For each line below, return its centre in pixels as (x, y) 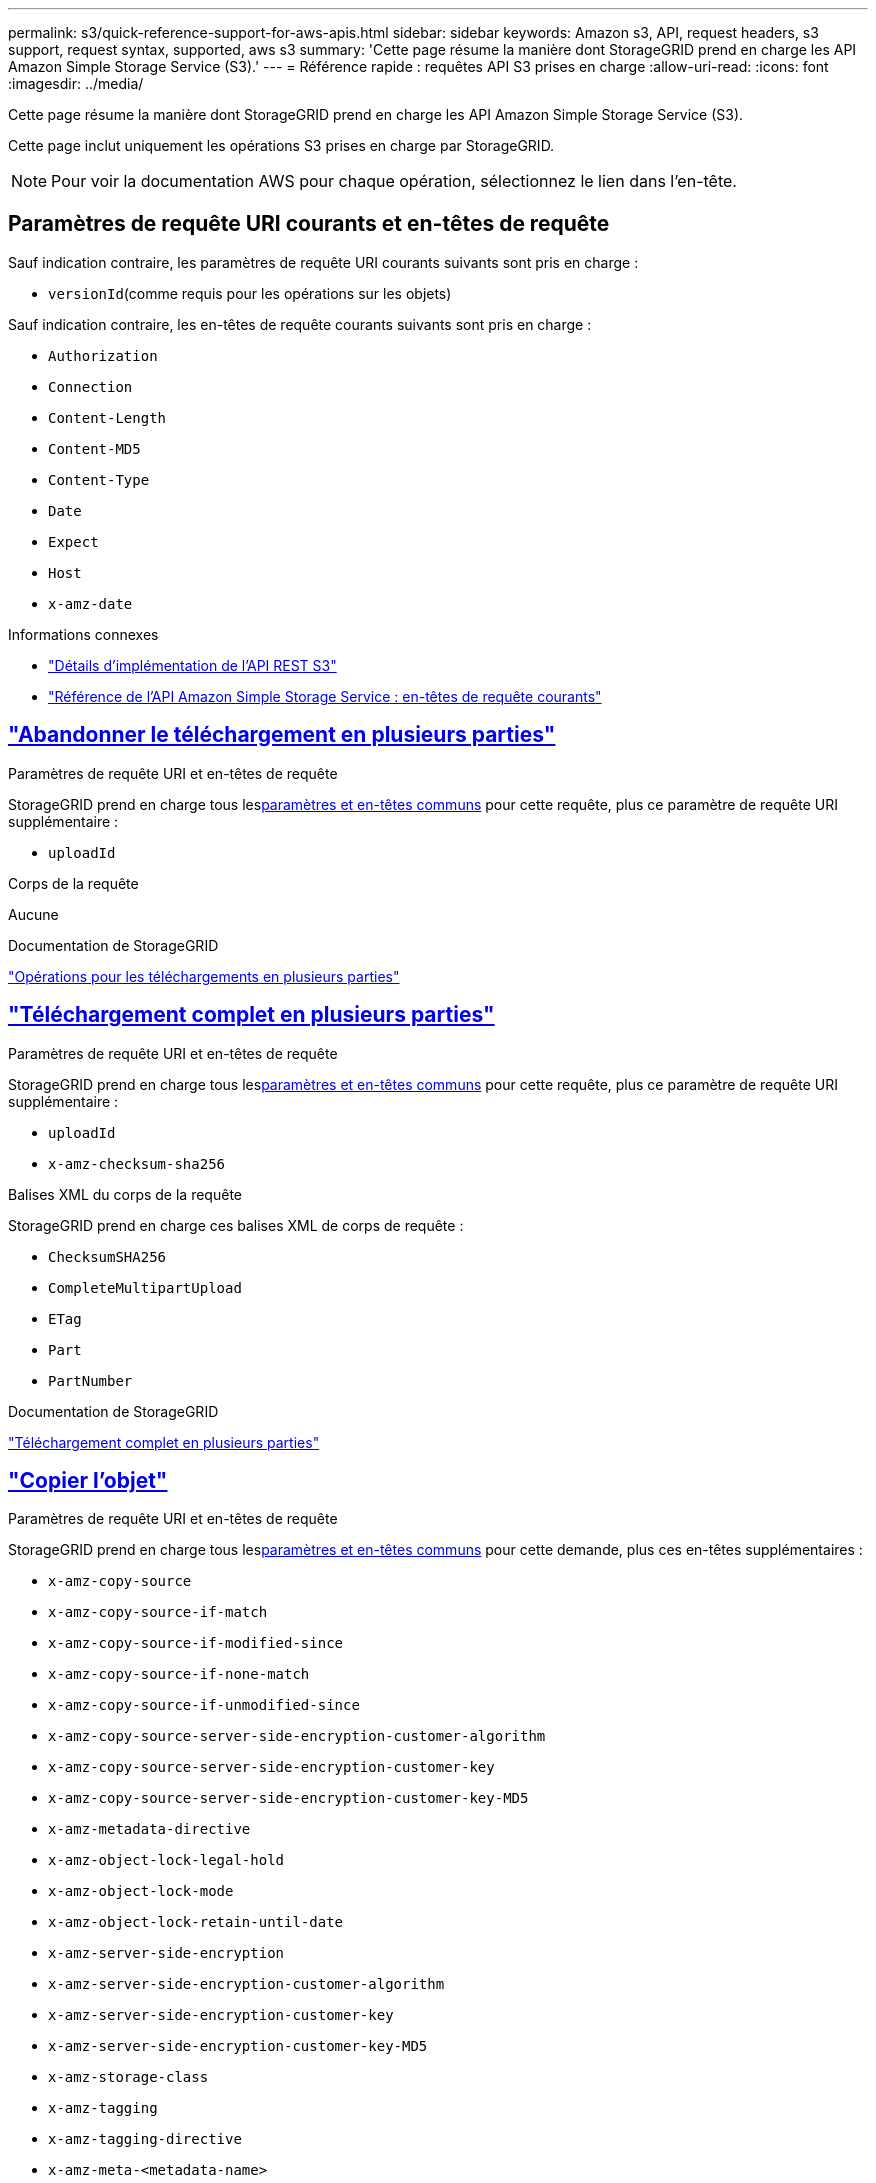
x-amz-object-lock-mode (141, 1891)
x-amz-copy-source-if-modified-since (196, 1643)
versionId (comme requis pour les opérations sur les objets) (250, 293)
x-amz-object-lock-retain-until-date (196, 1922)
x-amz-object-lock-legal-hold (166, 1860)
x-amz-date (90, 603)
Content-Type (99, 479)
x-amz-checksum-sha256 (137, 1163)
